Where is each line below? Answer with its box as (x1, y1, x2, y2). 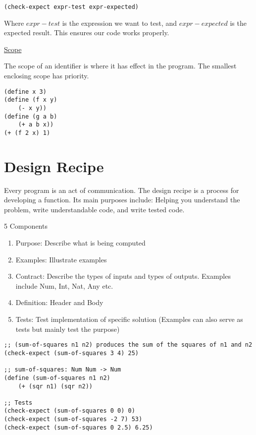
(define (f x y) (4, 96, 57, 104)
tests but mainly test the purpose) (15, 323, 120, 334)
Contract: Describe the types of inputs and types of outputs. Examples (15, 271, 231, 281)
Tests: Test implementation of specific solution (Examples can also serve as (15, 314, 243, 324)
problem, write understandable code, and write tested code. (4, 204, 185, 214)
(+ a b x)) (18, 121, 54, 128)
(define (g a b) (4, 113, 57, 120)
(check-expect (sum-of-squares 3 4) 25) (4, 349, 139, 357)
